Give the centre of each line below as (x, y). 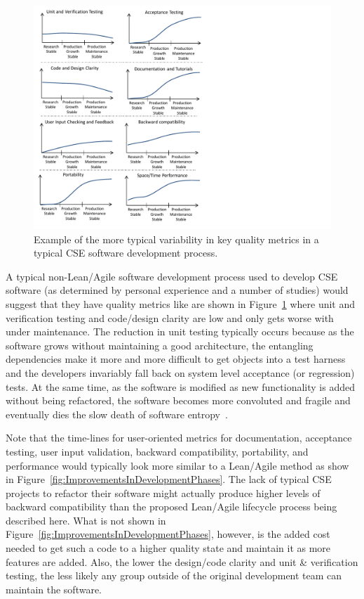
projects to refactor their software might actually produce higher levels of (163, 492)
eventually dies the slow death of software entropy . (117, 414)
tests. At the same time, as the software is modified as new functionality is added (180, 386)
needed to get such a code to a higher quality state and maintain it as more (168, 548)
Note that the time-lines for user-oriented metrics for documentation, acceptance (179, 438)
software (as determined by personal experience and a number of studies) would (177, 290)
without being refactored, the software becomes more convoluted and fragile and (178, 400)
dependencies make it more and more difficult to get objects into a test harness (176, 359)
